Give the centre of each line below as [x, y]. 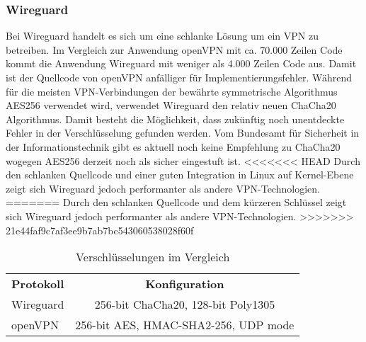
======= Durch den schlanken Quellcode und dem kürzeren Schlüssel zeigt [176, 202]
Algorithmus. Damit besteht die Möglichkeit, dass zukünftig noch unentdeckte [175, 119]
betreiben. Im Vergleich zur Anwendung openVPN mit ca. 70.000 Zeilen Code [174, 49]
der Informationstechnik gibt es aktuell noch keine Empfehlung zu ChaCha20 [173, 146]
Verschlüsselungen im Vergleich [153, 257]
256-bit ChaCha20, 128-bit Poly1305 [185, 304]
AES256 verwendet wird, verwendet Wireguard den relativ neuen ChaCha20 [171, 105]
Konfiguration [185, 284]
